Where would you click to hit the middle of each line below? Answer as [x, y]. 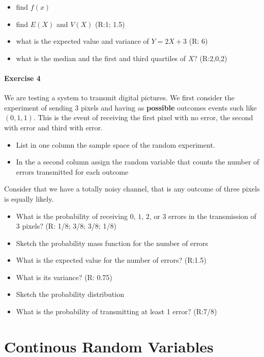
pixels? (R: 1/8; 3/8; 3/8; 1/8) [69, 226]
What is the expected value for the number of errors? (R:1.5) [111, 260]
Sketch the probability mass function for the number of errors [112, 243]
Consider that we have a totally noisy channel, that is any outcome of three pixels [132, 189]
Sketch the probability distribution [70, 294]
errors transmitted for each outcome [72, 171]
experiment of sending [38, 107]
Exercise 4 [22, 78]
